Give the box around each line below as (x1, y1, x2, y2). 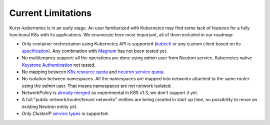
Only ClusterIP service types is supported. (21, 111, 109, 117)
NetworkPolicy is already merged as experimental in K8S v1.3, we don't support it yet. (21, 90, 198, 96)
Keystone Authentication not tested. (21, 62, 96, 68)
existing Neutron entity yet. (21, 104, 77, 110)
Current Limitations (9, 7, 92, 18)
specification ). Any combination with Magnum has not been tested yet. (21, 48, 167, 54)
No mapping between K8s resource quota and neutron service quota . (21, 69, 165, 75)
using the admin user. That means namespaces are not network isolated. (21, 83, 172, 89)
